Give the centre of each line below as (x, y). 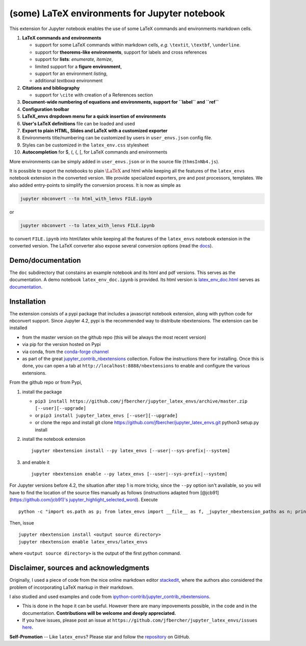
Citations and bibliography (51, 88)
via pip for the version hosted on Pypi (61, 344)
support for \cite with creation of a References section (94, 95)
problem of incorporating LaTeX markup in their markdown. (72, 587)
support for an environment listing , (71, 73)
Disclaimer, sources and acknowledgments (80, 568)
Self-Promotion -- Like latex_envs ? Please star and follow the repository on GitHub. (100, 637)
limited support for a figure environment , (78, 66)
